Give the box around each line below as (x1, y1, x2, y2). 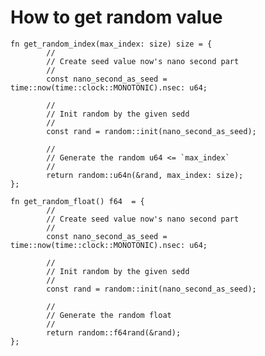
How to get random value (10, 6, 223, 29)
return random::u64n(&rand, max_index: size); (46, 170, 244, 180)
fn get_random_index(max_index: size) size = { (10, 39, 213, 49)
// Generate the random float (46, 310, 172, 320)
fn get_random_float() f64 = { (10, 196, 145, 206)
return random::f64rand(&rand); (46, 327, 182, 338)
